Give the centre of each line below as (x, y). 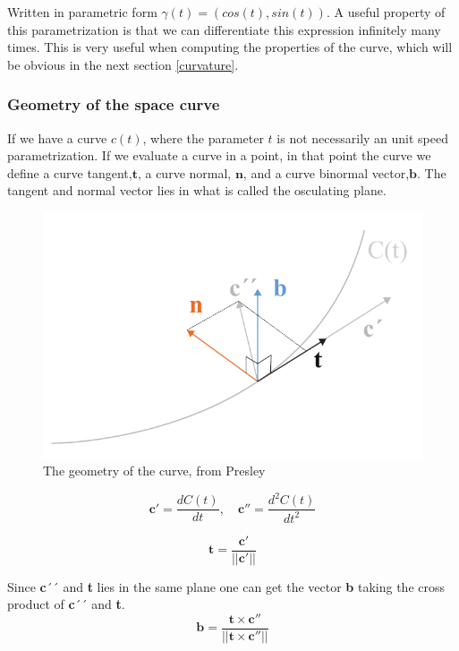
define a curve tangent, (70, 172)
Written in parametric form (82, 12)
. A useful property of (386, 12)
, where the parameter (203, 137)
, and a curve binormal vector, (326, 172)
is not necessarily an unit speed (363, 137)
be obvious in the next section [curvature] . (123, 64)
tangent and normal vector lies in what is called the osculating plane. (197, 190)
